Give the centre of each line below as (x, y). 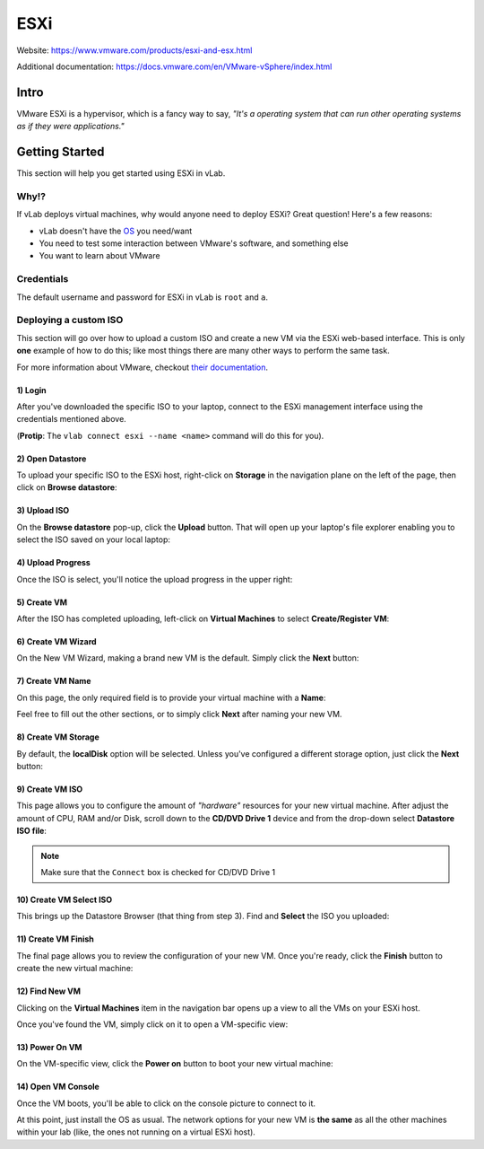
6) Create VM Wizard (57, 642)
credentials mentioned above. (72, 419)
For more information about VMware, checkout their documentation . (143, 367)
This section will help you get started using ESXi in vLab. (121, 173)
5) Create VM (42, 602)
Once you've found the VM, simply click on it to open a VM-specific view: (152, 1024)
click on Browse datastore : (67, 487)
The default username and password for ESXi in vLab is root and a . (143, 297)
